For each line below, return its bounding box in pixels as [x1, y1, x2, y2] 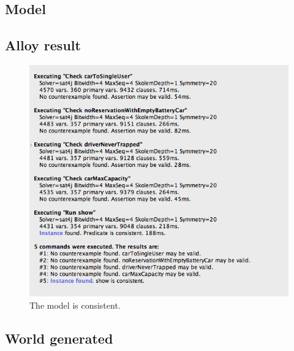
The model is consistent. [29, 298, 121, 311]
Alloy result [5, 36, 81, 55]
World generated [5, 328, 113, 347]
